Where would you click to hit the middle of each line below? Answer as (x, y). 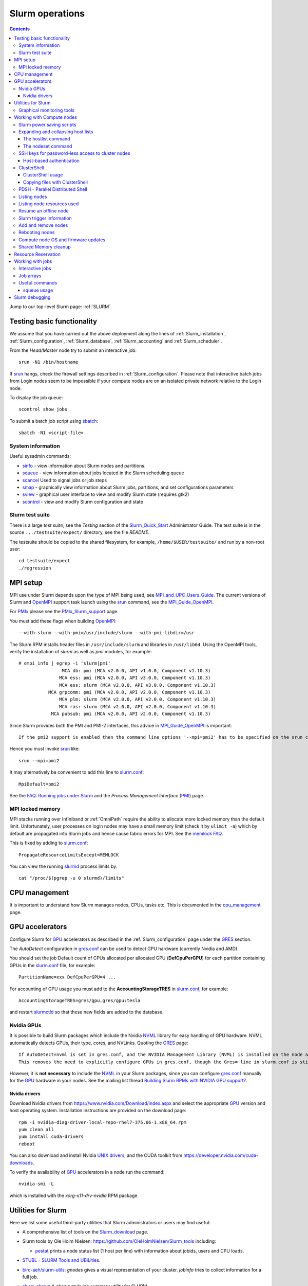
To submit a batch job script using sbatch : (54, 421)
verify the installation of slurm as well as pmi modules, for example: (81, 652)
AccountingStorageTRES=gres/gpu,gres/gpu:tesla (80, 1000)
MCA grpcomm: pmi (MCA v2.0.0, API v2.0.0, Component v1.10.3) (129, 692)
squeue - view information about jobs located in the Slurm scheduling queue (103, 473)
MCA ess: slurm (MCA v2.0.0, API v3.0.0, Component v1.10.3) (138, 685)
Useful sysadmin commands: (40, 456)
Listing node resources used (49, 204)
